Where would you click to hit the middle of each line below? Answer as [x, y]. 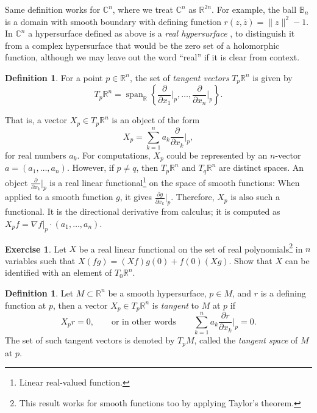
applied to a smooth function [59, 197]
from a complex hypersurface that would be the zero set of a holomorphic [142, 45]
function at [26, 305]
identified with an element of [59, 272]
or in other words [144, 322]
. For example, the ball [254, 9]
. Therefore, [193, 197]
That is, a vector [36, 120]
